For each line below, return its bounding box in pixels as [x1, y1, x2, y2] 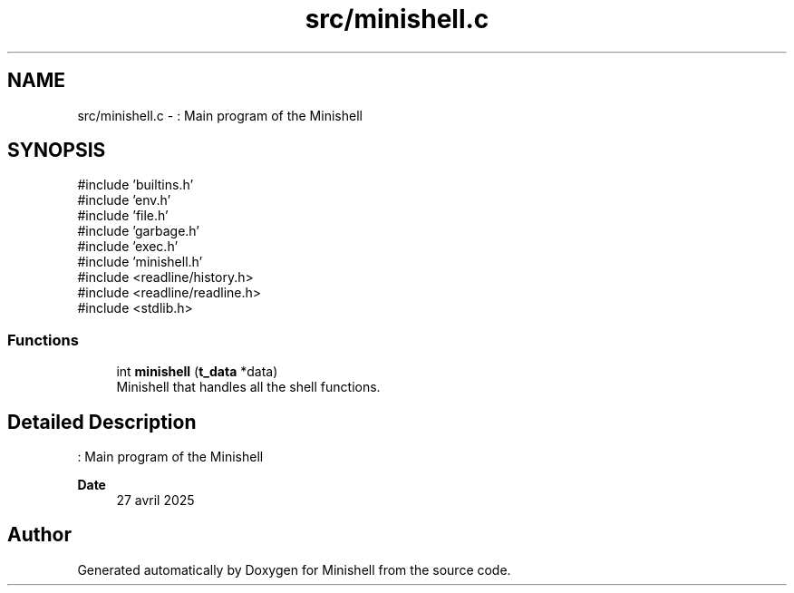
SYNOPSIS [7, 139, 106, 162]
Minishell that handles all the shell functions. [116, 379, 381, 395]
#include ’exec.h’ [77, 238, 179, 255]
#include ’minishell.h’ [77, 254, 203, 270]
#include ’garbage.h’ [77, 223, 199, 239]
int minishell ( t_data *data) [116, 364, 278, 380]
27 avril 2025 [116, 492, 195, 509]
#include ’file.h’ [77, 208, 169, 224]
